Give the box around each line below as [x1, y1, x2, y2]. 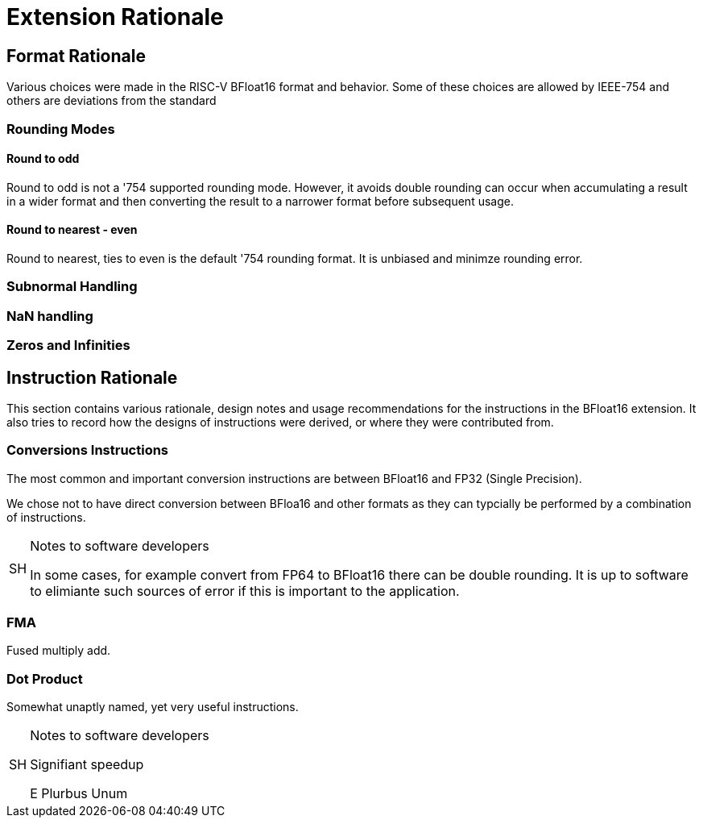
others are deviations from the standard [6, 94, 217, 108]
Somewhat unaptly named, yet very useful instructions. [6, 700, 299, 714]
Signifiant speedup [30, 756, 144, 773]
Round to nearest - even [6, 223, 138, 237]
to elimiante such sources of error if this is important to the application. [30, 582, 460, 599]
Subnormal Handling [6, 278, 138, 295]
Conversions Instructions [6, 442, 169, 459]
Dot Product [6, 670, 83, 687]
